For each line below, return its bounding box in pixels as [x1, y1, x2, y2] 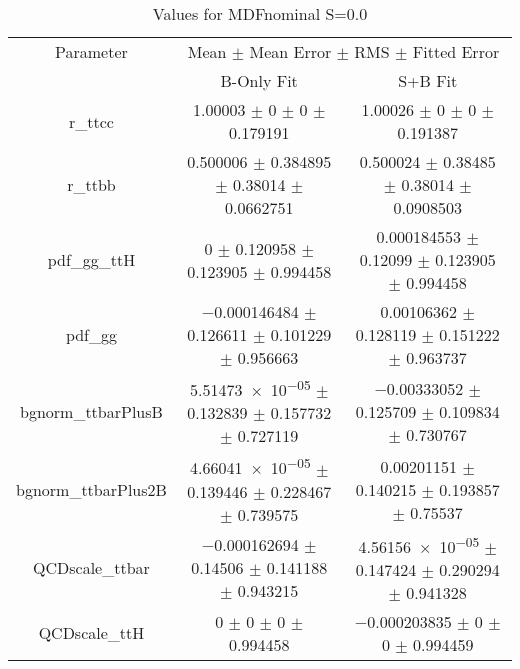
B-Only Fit [220, 69, 298, 92]
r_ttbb [67, 173, 116, 196]
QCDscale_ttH [38, 621, 145, 645]
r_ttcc [68, 109, 114, 133]
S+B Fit [398, 69, 458, 92]
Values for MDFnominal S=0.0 [152, 2, 368, 25]
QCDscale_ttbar [33, 556, 150, 580]
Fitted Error [412, 40, 500, 63]
